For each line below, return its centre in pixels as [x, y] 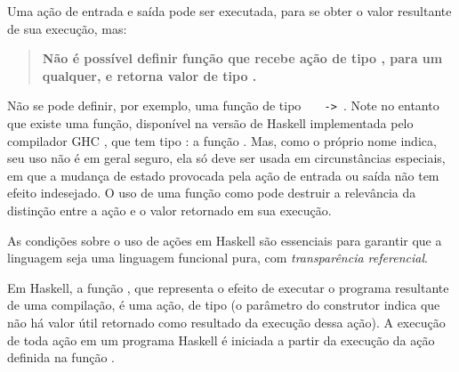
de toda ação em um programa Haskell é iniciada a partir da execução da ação [221, 340]
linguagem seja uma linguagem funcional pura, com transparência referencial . [217, 258]
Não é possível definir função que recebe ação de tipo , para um [242, 58]
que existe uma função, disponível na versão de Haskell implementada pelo [210, 123]
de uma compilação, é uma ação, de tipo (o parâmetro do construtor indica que [224, 305]
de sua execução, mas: [67, 28]
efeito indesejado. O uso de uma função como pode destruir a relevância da [212, 193]
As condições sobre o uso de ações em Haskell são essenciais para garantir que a [225, 240]
